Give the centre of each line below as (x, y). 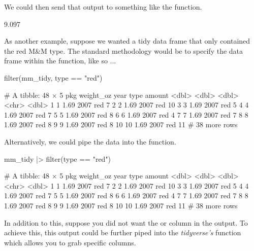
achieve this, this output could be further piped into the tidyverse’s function (123, 232)
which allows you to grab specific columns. (70, 242)
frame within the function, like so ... (60, 61)
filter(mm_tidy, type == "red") (53, 77)
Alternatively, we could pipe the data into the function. (90, 141)
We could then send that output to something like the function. (103, 7)
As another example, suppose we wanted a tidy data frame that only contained (127, 41)
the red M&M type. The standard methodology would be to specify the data (124, 50)
